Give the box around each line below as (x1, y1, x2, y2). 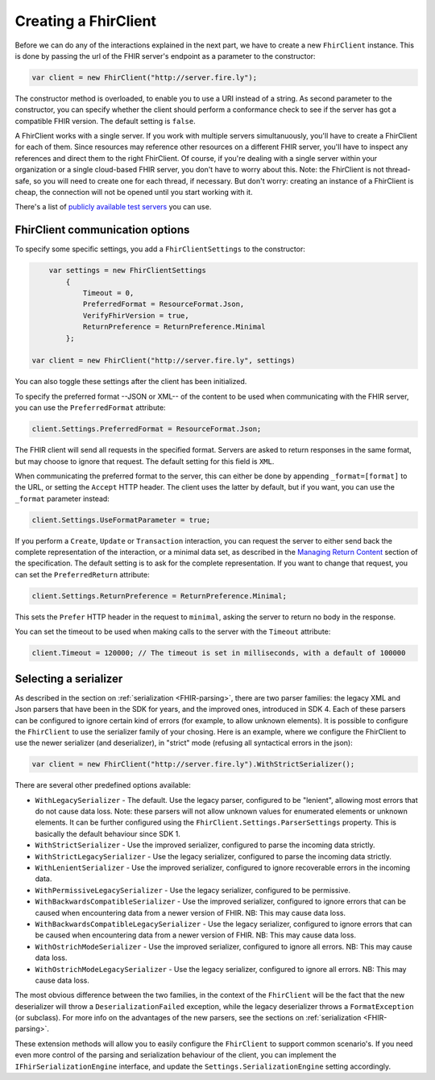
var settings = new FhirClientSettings (48, 266, 207, 275)
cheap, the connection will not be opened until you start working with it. (14, 188, 253, 197)
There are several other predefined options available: (14, 780, 191, 790)
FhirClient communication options (14, 223, 190, 237)
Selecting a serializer (14, 672, 123, 685)
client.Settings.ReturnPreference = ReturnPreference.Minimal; (31, 591, 288, 600)
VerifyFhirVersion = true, (82, 311, 189, 320)
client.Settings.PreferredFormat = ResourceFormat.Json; (31, 424, 262, 434)
